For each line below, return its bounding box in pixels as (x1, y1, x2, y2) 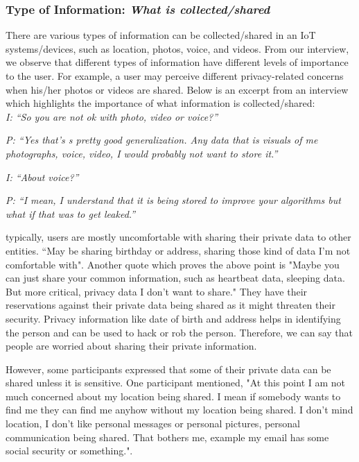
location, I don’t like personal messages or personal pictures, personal (6, 416, 301, 431)
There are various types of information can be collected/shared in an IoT (6, 28, 316, 42)
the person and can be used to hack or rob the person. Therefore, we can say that (6, 325, 353, 339)
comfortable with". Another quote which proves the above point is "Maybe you (6, 257, 340, 271)
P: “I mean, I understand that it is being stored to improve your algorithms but (6, 193, 341, 207)
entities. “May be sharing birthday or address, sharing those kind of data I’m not (6, 243, 351, 257)
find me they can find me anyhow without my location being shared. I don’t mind (6, 402, 353, 417)
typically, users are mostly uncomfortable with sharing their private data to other (6, 230, 351, 244)
